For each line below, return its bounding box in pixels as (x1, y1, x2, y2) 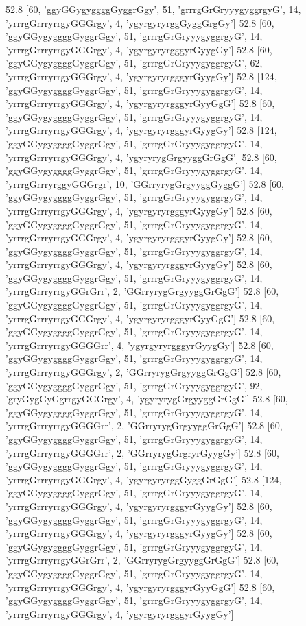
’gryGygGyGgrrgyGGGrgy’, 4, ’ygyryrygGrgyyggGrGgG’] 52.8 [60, (5, 392, 288, 406)
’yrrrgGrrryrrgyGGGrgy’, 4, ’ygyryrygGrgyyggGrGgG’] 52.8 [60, (5, 149, 277, 164)
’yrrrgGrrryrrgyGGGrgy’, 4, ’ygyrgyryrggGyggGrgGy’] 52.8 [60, (5, 15, 274, 29)
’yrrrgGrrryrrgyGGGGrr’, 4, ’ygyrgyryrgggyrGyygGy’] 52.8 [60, (5, 337, 274, 352)
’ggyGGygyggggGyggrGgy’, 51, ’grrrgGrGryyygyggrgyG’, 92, (5, 378, 263, 392)
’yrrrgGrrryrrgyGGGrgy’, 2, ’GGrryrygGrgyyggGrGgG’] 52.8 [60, (5, 365, 281, 379)
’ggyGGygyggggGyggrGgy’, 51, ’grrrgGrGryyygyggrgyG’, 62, (5, 56, 263, 70)
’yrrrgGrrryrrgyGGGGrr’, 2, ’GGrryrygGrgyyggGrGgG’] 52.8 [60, (5, 418, 283, 433)
